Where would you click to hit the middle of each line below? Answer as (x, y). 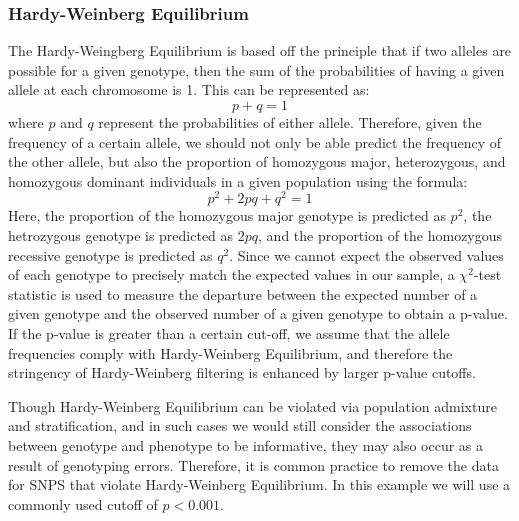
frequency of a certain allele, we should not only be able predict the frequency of (254, 141)
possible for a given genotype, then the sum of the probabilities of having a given (256, 69)
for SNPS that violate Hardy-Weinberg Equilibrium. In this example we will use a (259, 484)
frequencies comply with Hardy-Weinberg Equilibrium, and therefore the (230, 352)
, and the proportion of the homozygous (380, 235)
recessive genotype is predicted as (110, 254)
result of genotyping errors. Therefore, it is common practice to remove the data (253, 464)
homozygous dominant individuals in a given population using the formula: (238, 180)
